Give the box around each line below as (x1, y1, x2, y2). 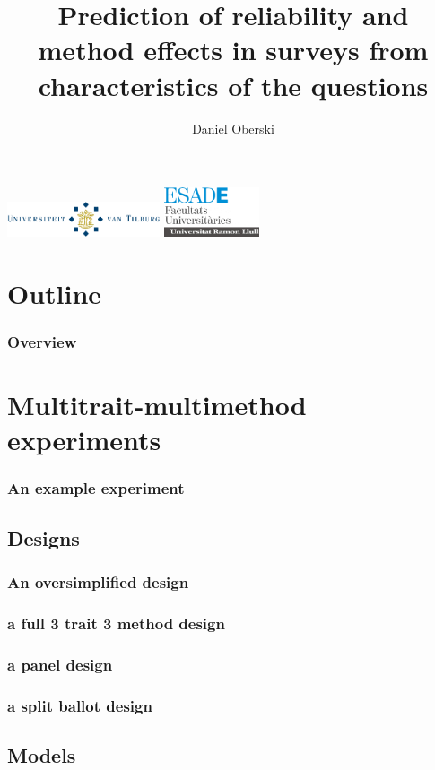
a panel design (7, 653, 113, 675)
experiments (7, 421, 161, 458)
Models (7, 740, 76, 768)
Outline (7, 274, 102, 311)
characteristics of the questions (38, 66, 429, 103)
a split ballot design (7, 694, 152, 716)
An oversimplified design (7, 571, 189, 593)
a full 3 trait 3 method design (7, 611, 225, 634)
